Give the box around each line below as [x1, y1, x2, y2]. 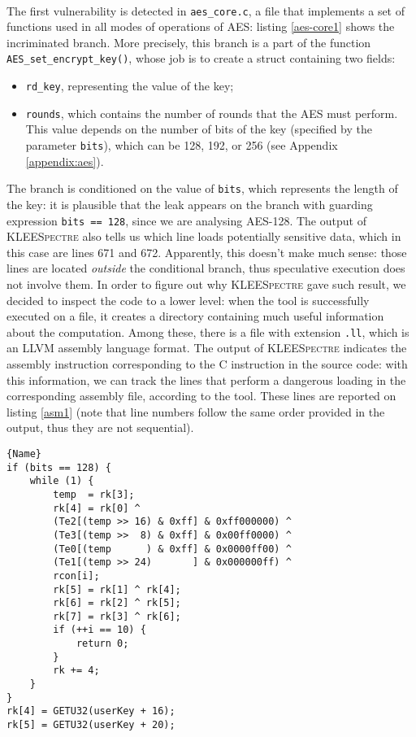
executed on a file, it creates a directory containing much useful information [6, 307, 384, 325]
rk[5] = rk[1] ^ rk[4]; [53, 583, 181, 595]
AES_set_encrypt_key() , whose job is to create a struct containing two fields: [6, 50, 396, 67]
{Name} [6, 447, 41, 460]
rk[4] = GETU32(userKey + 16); [6, 705, 175, 717]
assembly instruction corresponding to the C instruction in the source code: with [6, 355, 408, 372]
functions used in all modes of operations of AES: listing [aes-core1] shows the [6, 18, 395, 35]
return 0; [76, 638, 129, 650]
